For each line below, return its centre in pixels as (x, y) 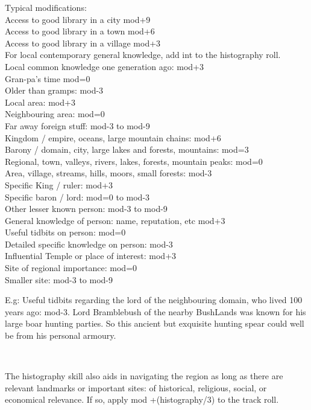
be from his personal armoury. (61, 335)
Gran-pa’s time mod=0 (48, 78)
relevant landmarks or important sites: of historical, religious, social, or (136, 387)
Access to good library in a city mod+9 (78, 19)
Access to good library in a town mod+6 (80, 31)
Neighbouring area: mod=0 (55, 114)
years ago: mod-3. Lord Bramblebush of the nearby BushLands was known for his (155, 311)
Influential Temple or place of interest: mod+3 (91, 256)
